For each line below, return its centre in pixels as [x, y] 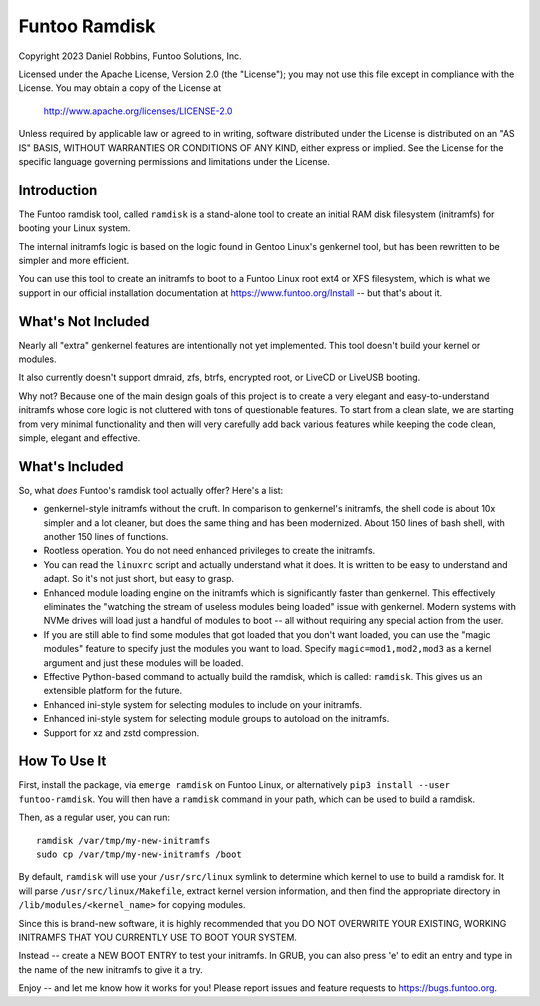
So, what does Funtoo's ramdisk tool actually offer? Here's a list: [151, 490]
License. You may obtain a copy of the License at [120, 88]
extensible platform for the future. [113, 691]
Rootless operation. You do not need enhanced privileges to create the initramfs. [209, 551]
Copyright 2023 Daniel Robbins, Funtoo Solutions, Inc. [130, 56]
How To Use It [62, 761]
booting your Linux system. [74, 228]
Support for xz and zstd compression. [121, 732]
